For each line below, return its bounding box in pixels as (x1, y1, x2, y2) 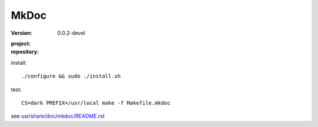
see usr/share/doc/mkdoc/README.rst (11, 112, 105, 120)
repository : (11, 48, 39, 55)
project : (11, 40, 31, 47)
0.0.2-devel (57, 29, 85, 36)
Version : (11, 29, 32, 36)
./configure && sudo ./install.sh (21, 73, 121, 79)
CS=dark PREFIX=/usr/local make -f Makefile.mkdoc (21, 99, 171, 106)
